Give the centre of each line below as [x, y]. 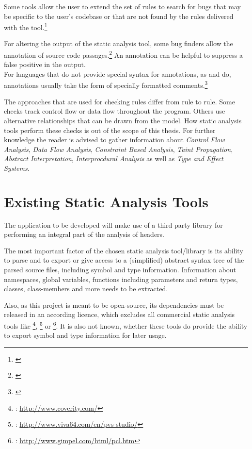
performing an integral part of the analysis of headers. [84, 234]
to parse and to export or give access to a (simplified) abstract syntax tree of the [124, 260]
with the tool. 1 [26, 26]
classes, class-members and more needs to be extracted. [86, 289]
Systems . [17, 168]
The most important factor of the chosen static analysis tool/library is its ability [124, 250]
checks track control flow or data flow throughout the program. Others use [115, 111]
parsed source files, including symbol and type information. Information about [120, 269]
